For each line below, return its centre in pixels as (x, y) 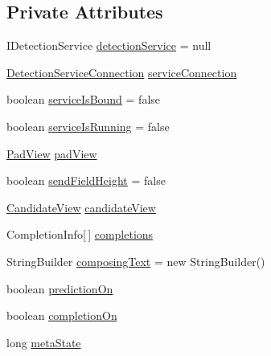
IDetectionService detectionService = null (109, 45)
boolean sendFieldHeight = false (86, 180)
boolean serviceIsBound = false (84, 99)
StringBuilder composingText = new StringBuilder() (136, 261)
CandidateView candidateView (81, 207)
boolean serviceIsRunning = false (88, 126)
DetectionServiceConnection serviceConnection (122, 72)
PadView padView (52, 153)
